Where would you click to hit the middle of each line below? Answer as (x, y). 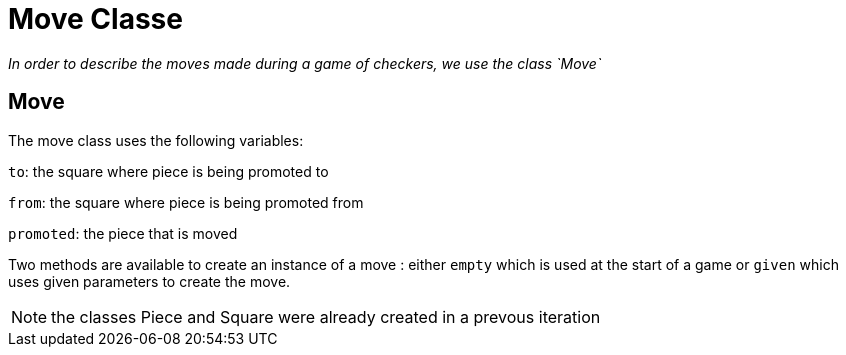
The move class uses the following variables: (156, 140)
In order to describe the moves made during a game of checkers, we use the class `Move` (305, 63)
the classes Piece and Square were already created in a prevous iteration (326, 316)
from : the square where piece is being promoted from (186, 202)
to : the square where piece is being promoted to (168, 171)
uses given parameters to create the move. (149, 281)
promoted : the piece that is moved (123, 233)
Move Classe (95, 19)
